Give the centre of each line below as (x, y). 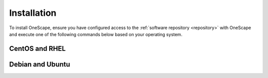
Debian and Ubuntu (40, 64)
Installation (33, 13)
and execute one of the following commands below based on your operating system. (96, 34)
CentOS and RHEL (37, 49)
